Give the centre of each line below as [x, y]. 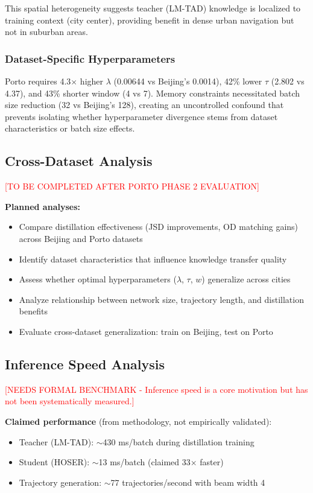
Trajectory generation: [60, 482]
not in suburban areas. [46, 32]
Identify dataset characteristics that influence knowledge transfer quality [153, 259]
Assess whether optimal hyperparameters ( [98, 279]
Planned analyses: [43, 206]
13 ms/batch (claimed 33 [144, 462]
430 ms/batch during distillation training [179, 441]
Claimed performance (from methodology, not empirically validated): [138, 421]
